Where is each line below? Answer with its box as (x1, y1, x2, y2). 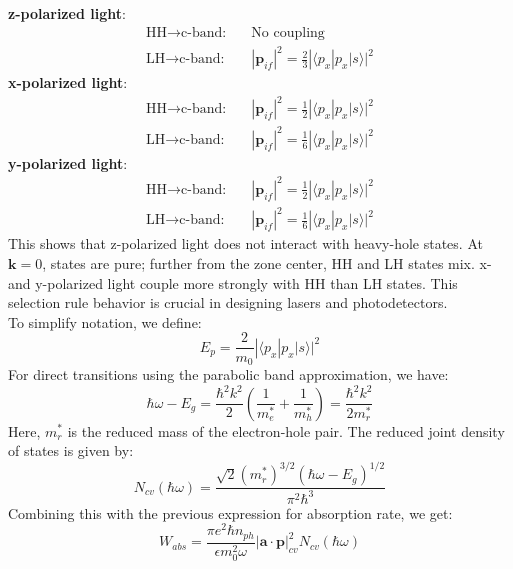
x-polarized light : (8, 72, 128, 93)
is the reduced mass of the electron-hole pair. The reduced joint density (67, 420, 505, 441)
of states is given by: (8, 440, 134, 461)
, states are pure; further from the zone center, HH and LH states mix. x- (42, 253, 492, 274)
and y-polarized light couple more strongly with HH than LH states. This (8, 272, 458, 293)
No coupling (251, 25, 325, 40)
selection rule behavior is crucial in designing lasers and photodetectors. (8, 292, 448, 313)
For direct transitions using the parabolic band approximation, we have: (8, 363, 449, 384)
